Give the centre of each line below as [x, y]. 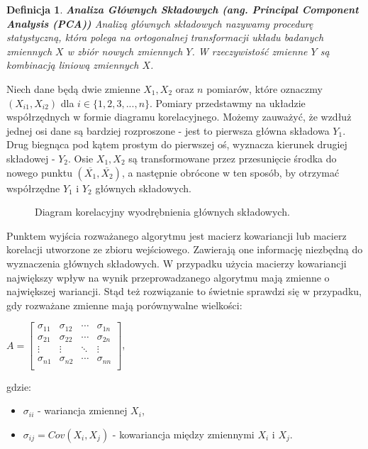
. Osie [81, 158]
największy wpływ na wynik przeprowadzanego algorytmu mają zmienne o [168, 277]
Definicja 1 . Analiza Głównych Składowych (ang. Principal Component [183, 9]
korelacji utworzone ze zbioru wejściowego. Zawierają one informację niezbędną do [185, 249]
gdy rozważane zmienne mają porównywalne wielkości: [124, 305]
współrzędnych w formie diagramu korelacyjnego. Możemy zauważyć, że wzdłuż [179, 117]
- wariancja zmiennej [83, 410]
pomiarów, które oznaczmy [264, 88]
